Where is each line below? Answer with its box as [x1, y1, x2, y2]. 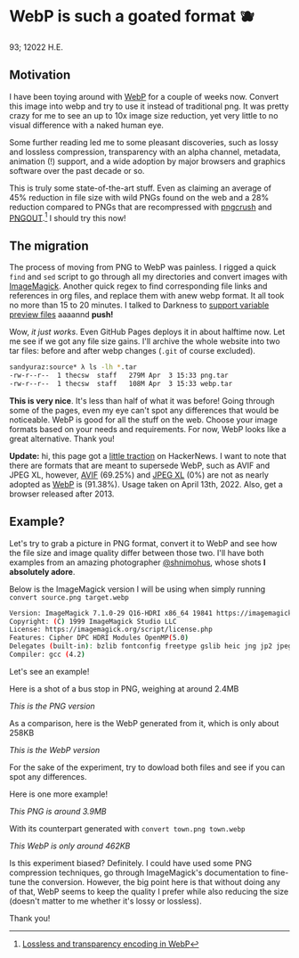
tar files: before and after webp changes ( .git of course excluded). [9, 346, 256, 356]
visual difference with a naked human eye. [9, 119, 165, 130]
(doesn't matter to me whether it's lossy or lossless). [9, 896, 202, 906]
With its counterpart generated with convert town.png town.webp [9, 823, 246, 833]
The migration [9, 238, 89, 253]
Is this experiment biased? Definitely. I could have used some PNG [9, 857, 253, 868]
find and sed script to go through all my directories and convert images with [9, 272, 287, 282]
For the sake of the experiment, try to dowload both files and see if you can [9, 762, 286, 773]
